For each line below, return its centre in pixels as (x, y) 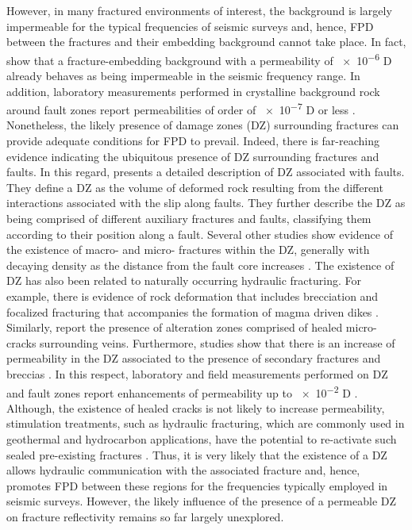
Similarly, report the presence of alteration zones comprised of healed (175, 327)
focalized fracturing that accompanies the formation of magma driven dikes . (193, 311)
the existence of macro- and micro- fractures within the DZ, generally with (188, 250)
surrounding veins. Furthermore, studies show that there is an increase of (218, 342)
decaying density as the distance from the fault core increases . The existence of (200, 265)
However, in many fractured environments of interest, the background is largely (199, 10)
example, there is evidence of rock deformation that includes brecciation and (193, 296)
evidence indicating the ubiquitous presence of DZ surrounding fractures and (193, 156)
